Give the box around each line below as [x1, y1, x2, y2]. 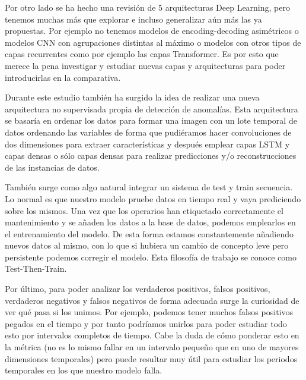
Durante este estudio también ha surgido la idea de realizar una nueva [5, 91, 260, 103]
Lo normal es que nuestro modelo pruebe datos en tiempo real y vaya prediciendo [5, 192, 301, 205]
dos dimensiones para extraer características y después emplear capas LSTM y [5, 137, 290, 150]
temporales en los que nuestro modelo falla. [5, 364, 162, 376]
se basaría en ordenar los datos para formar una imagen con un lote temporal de [5, 114, 297, 127]
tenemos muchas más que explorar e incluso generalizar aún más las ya [5, 12, 262, 25]
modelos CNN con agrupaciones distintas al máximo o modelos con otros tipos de [5, 36, 301, 48]
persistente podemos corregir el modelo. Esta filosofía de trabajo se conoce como [5, 250, 297, 263]
